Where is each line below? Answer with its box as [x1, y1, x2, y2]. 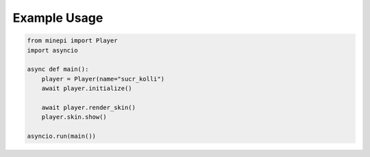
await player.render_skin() [41, 103, 136, 111]
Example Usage [12, 10, 103, 25]
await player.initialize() [41, 85, 133, 92]
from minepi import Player [27, 37, 118, 44]
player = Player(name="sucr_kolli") [41, 75, 164, 83]
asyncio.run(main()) [27, 132, 96, 140]
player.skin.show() [41, 113, 108, 121]
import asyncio [27, 46, 78, 54]
